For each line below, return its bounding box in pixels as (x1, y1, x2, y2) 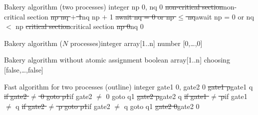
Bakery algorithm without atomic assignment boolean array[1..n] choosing (4, 54, 230, 65)
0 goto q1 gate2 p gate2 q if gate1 (106, 91, 207, 101)
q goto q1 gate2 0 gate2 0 (124, 100, 200, 111)
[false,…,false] (4, 64, 43, 74)
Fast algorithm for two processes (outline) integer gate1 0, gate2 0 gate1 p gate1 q (4, 81, 253, 91)
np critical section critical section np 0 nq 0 (15, 21, 144, 31)
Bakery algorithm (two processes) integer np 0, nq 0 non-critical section (4, 1, 223, 11)
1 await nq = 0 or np (109, 11, 174, 21)
